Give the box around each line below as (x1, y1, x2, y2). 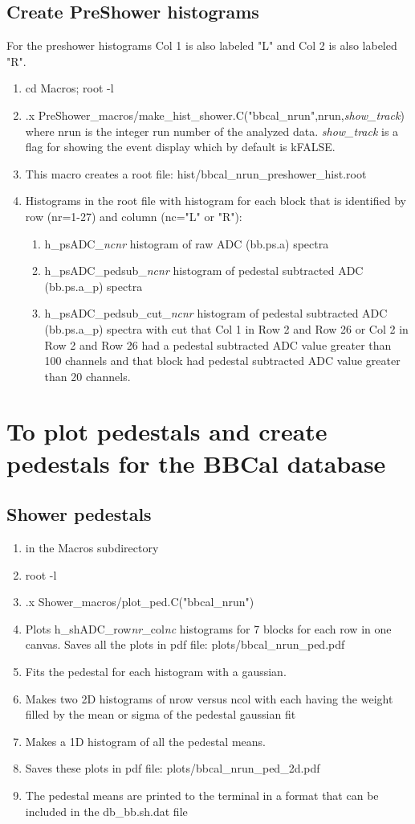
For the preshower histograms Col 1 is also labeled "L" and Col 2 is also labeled (6, 37, 397, 54)
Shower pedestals (6, 502, 152, 527)
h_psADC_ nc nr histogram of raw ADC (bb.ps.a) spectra (44, 235, 329, 252)
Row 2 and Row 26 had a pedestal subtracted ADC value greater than (44, 336, 392, 353)
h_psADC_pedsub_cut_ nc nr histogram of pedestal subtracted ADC (44, 305, 388, 322)
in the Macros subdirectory (25, 539, 159, 556)
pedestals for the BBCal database (6, 446, 386, 479)
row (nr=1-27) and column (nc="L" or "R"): (25, 207, 242, 224)
